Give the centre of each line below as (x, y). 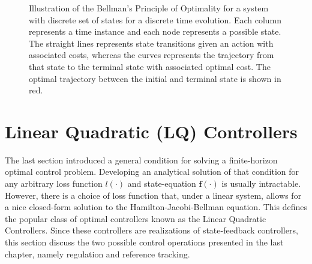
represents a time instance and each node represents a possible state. (155, 31)
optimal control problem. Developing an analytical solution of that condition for (152, 172)
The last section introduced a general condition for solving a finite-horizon (141, 160)
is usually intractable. (261, 183)
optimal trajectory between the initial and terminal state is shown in (155, 78)
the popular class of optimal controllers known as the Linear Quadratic (136, 218)
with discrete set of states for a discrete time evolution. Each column (155, 19)
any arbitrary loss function (54, 183)
